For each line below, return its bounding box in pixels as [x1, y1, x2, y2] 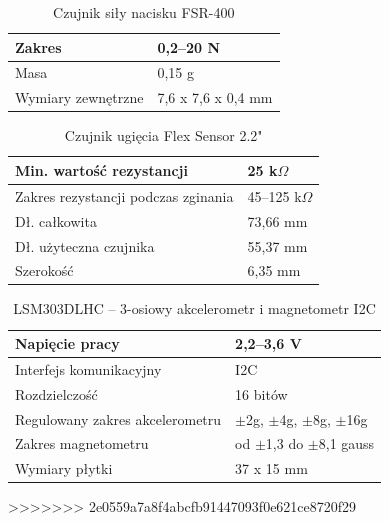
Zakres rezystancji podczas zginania [15, 185, 234, 206]
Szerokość [15, 260, 74, 281]
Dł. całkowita [15, 210, 97, 231]
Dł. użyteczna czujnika [15, 235, 155, 256]
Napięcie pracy [15, 333, 120, 354]
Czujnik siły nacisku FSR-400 [53, 2, 235, 22]
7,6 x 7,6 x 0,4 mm [157, 87, 273, 108]
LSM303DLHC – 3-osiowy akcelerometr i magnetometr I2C [13, 298, 376, 319]
